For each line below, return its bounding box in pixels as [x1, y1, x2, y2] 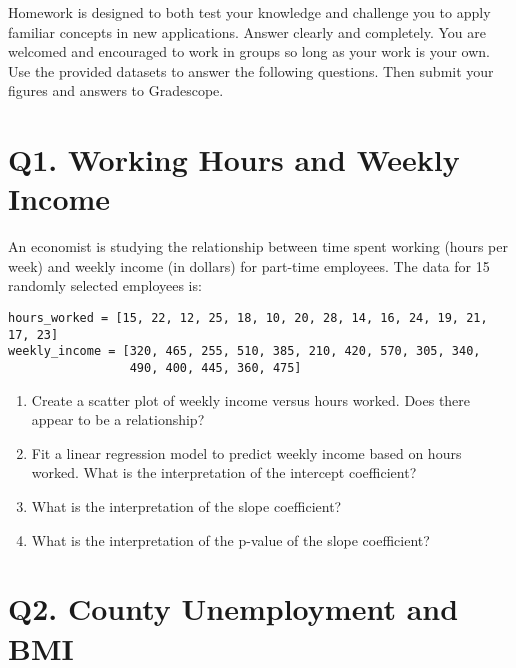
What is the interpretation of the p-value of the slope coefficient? [31, 529, 430, 550]
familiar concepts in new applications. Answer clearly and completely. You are [8, 21, 486, 42]
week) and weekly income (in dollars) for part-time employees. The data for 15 [8, 255, 490, 276]
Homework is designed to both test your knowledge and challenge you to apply [8, 2, 491, 22]
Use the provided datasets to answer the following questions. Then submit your [8, 60, 494, 81]
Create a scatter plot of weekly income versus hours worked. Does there [31, 389, 471, 410]
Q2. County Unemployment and [8, 588, 459, 629]
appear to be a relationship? [31, 409, 205, 430]
